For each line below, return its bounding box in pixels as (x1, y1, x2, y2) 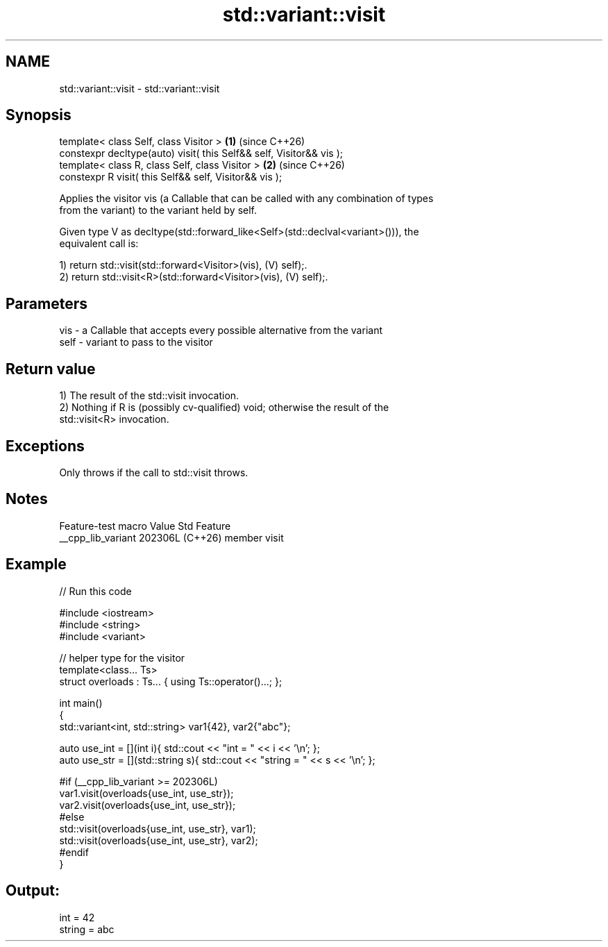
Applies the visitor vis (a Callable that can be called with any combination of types (59, 192, 434, 205)
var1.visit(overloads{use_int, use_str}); (59, 787, 234, 799)
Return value (6, 360, 96, 378)
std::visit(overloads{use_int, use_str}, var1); (59, 822, 256, 835)
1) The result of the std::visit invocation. (59, 389, 239, 402)
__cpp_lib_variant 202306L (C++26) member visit (59, 531, 284, 544)
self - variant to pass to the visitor (59, 336, 213, 349)
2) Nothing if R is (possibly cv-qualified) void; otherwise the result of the (59, 401, 389, 414)
